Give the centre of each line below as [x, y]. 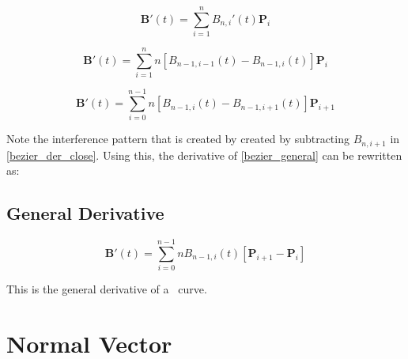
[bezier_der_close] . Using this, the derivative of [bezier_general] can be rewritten [204, 155]
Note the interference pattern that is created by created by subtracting [178, 139]
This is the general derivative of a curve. [107, 289]
